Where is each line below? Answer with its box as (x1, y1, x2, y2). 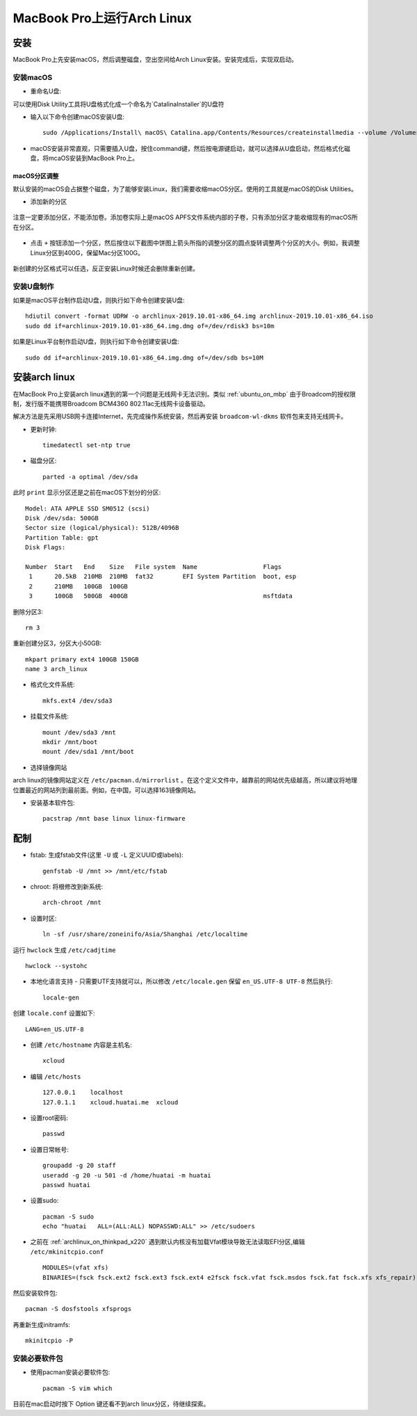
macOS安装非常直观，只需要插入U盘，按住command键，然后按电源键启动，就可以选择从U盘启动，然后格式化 (30, 144, 345, 152)
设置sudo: (30, 1196, 59, 1205)
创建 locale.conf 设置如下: (13, 1009, 95, 1017)
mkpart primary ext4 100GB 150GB (25, 655, 139, 663)
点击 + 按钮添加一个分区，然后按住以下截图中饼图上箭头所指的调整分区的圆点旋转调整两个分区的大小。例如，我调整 (30, 239, 361, 247)
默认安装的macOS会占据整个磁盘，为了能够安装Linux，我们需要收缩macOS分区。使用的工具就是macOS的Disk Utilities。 (13, 184, 358, 193)
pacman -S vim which (42, 1384, 113, 1392)
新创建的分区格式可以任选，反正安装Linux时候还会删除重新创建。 (13, 264, 199, 273)
